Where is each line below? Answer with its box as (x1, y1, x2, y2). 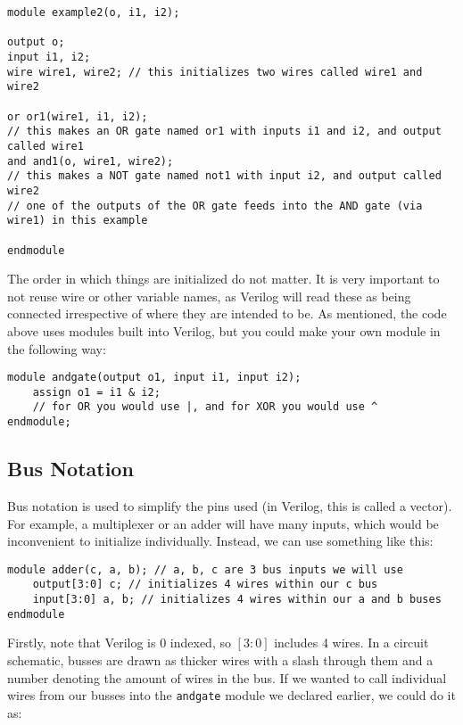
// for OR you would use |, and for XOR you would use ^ (32, 400, 378, 414)
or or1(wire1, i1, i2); (7, 110, 148, 123)
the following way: (7, 339, 106, 358)
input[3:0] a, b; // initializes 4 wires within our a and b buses (32, 593, 442, 606)
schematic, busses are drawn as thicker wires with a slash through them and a (7, 650, 434, 669)
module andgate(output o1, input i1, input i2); (7, 371, 302, 384)
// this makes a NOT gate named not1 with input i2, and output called (7, 169, 442, 183)
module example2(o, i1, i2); (7, 6, 180, 19)
